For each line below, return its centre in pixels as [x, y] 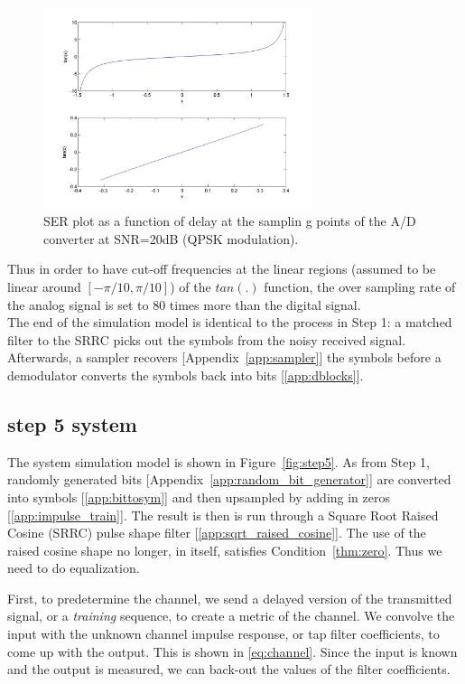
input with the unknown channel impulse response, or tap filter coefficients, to [223, 634]
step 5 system [72, 423]
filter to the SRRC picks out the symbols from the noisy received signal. [207, 339]
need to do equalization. [74, 568]
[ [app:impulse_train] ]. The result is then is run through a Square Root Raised [223, 515]
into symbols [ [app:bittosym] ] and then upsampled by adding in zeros [199, 497]
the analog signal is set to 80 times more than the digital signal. [184, 304]
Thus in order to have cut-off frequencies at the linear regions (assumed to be [222, 269]
